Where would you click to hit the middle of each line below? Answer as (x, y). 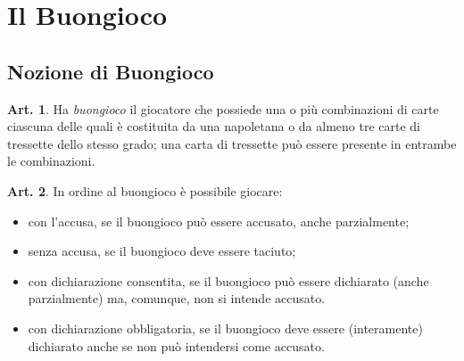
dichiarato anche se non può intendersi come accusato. (176, 345)
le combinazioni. (51, 161)
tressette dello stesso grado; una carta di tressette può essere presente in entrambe (232, 143)
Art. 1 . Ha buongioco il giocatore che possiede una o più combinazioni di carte (223, 108)
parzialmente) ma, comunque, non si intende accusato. (177, 298)
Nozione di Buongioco (111, 71)
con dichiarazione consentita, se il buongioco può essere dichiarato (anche (228, 280)
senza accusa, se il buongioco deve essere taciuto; (162, 251)
